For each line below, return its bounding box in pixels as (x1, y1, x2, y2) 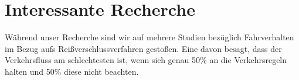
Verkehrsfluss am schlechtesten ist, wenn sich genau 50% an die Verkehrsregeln (5, 54, 287, 66)
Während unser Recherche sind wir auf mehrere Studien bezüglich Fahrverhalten (5, 31, 294, 43)
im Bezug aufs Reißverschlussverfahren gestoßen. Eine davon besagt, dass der (5, 42, 282, 54)
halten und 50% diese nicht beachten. (5, 65, 139, 77)
